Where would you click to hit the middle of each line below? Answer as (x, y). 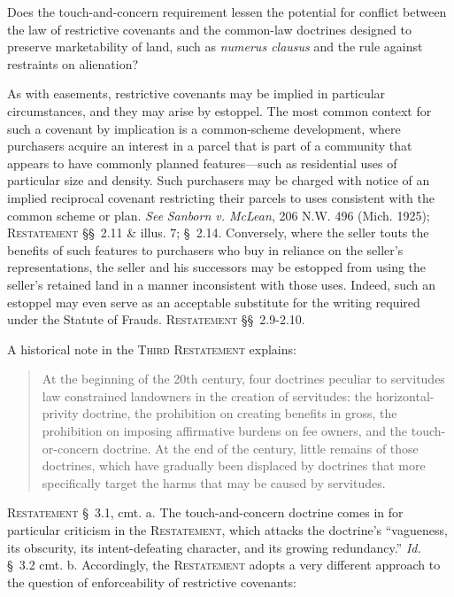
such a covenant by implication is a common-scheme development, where (204, 128)
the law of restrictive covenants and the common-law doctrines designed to (209, 29)
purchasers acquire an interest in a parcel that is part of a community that (210, 146)
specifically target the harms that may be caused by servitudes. (214, 482)
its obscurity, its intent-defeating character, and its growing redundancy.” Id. (214, 547)
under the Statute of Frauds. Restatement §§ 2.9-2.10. (156, 319)
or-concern (70, 448)
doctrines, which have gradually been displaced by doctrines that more (234, 465)
